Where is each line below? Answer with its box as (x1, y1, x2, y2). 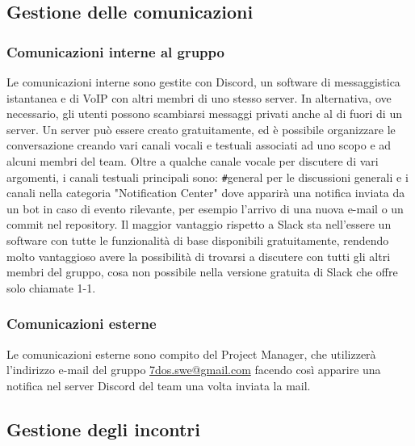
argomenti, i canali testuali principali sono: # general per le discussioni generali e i (6, 168, 409, 185)
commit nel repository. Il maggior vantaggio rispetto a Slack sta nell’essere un (6, 216, 392, 233)
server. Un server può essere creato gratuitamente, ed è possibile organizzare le (6, 120, 396, 137)
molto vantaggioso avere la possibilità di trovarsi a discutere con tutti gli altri (6, 247, 391, 264)
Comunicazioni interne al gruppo (6, 41, 224, 61)
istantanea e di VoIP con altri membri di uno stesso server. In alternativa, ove (6, 89, 392, 106)
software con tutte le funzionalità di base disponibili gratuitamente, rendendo (6, 232, 389, 248)
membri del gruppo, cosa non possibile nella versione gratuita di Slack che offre (6, 263, 398, 280)
